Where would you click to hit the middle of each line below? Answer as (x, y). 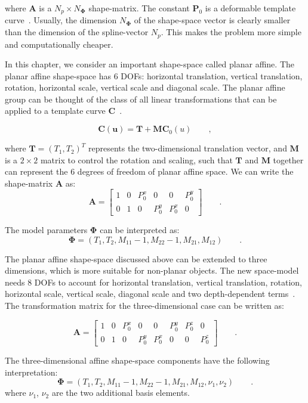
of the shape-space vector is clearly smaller (212, 20)
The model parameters (46, 229)
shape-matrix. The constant (139, 8)
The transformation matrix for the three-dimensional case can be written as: (144, 305)
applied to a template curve (55, 111)
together (288, 159)
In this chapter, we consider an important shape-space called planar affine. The (150, 64)
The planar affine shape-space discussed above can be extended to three (136, 258)
